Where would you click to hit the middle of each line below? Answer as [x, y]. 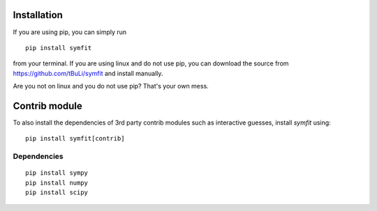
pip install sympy [57, 173]
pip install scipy [57, 193]
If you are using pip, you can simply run [70, 32]
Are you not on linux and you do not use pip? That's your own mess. [111, 86]
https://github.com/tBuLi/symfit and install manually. [88, 73]
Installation [38, 15]
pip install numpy [57, 182]
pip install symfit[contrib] [75, 139]
